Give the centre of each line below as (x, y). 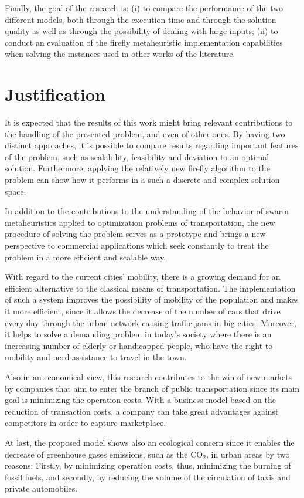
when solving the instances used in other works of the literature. (120, 54)
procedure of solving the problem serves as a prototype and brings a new (135, 234)
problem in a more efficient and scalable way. (86, 257)
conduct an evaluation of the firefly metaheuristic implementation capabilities (144, 42)
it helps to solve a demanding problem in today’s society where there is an (138, 334)
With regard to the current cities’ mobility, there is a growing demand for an (143, 277)
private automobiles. (41, 488)
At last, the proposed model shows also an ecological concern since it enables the (150, 442)
